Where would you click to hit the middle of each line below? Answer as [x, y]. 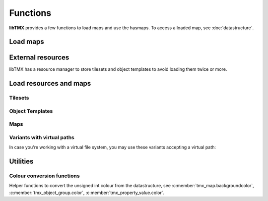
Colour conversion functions [44, 176]
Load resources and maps [50, 83]
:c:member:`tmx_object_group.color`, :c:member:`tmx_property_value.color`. [87, 193]
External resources [39, 58]
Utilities [21, 162]
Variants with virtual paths [42, 137]
